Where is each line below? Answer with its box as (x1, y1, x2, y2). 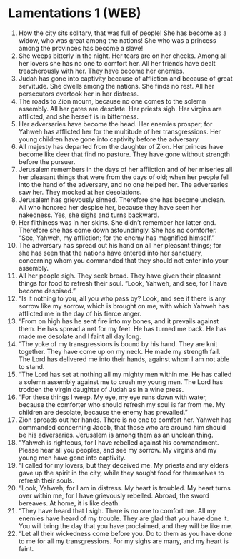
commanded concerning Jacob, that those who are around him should (18, 423, 226, 431)
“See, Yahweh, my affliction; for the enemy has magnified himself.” (18, 233, 215, 242)
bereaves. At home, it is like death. (18, 498, 121, 508)
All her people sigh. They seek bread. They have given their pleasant (18, 271, 221, 280)
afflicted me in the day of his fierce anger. (18, 309, 142, 318)
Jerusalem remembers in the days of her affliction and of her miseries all (18, 165, 233, 173)
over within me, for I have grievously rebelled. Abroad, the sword (18, 491, 209, 500)
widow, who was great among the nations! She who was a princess (18, 36, 216, 44)
